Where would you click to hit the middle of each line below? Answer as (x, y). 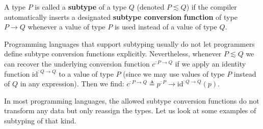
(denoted (151, 7)
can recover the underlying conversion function (77, 63)
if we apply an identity (211, 63)
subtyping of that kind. (40, 120)
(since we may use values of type (174, 73)
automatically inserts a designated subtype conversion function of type (121, 17)
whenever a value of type (67, 27)
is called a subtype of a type (81, 7)
